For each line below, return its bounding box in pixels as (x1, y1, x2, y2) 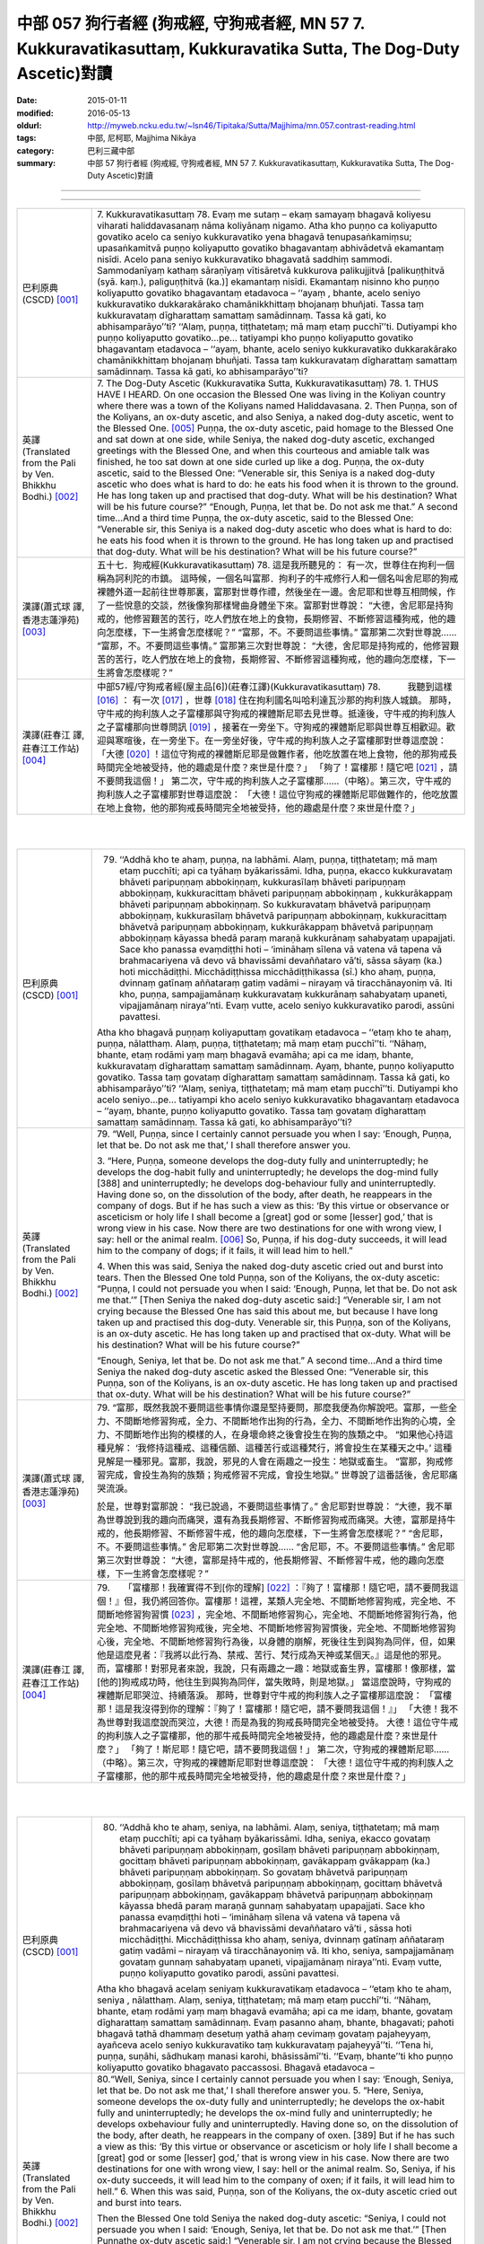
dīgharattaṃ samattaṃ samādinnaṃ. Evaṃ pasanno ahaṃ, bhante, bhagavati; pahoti (97, 2016, 454, 2029)
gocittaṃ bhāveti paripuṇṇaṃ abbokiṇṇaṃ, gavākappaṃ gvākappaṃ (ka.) (119, 1854, 430, 1867)
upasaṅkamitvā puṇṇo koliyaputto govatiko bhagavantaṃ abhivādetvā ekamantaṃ (97, 241, 445, 254)
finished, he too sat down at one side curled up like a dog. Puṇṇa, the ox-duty (97, 455, 425, 468)
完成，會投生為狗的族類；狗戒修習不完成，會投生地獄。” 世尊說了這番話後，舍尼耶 (106, 1468, 449, 1481)
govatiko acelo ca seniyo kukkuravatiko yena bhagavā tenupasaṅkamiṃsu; (97, 230, 412, 242)
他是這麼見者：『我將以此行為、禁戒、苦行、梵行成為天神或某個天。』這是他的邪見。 (97, 1648, 447, 1661)
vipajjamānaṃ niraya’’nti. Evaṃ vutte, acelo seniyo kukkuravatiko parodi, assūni (119, 999, 454, 1012)
